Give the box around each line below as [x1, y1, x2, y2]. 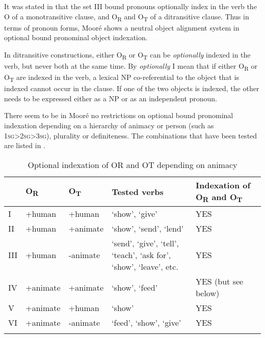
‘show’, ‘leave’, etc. [112, 261, 178, 273]
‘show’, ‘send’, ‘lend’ [112, 222, 184, 235]
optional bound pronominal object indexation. [4, 32, 148, 43]
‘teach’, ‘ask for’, [112, 249, 171, 261]
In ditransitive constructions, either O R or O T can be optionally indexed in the [4, 49, 251, 61]
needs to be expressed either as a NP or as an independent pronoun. [4, 93, 218, 103]
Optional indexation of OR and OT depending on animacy [28, 158, 237, 171]
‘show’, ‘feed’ [112, 281, 158, 293]
